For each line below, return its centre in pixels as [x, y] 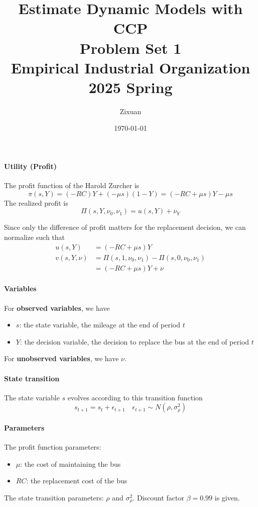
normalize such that [35, 237]
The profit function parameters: [53, 447]
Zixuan [131, 111]
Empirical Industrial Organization [131, 67]
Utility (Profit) [31, 166]
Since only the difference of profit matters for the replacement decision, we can [125, 227]
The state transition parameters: [54, 497]
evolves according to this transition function [135, 397]
